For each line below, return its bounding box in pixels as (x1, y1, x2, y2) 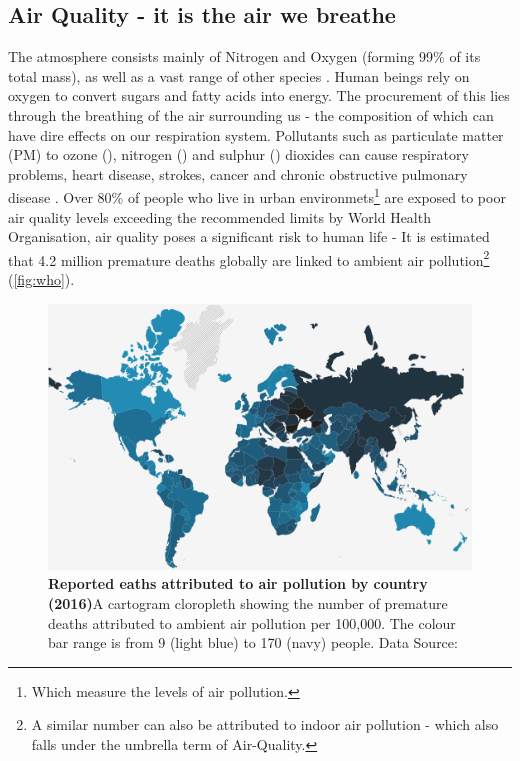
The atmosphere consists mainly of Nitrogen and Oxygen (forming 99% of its (8, 46, 481, 67)
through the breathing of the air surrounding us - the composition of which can (8, 104, 494, 125)
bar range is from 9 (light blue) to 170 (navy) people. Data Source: (48, 632, 458, 653)
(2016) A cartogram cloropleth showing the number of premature (48, 592, 448, 613)
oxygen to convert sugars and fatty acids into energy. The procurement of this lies (8, 85, 510, 106)
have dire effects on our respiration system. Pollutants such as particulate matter (8, 124, 504, 145)
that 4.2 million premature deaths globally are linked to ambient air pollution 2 (8, 246, 490, 270)
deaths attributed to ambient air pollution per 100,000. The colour (48, 612, 456, 633)
